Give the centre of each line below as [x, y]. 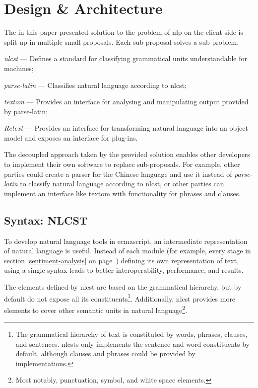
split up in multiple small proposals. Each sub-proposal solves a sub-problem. [122, 41]
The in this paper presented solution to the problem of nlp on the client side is [124, 32]
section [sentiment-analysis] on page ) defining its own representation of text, [122, 260]
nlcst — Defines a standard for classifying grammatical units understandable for [126, 58]
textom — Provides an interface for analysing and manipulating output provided [126, 102]
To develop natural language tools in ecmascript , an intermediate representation [126, 241]
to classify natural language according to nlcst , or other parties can [122, 184]
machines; [19, 68]
